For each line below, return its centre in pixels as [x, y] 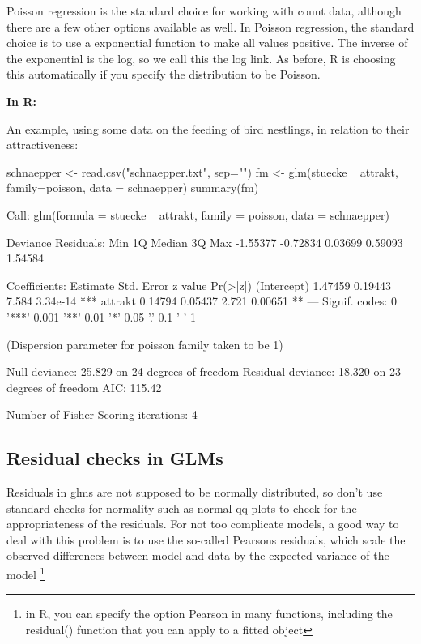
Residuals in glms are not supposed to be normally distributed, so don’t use [195, 492]
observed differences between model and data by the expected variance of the [198, 555]
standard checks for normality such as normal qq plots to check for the [182, 508]
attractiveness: [43, 145]
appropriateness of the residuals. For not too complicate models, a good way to [203, 524]
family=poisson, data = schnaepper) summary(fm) [133, 188]
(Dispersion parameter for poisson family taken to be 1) [145, 344]
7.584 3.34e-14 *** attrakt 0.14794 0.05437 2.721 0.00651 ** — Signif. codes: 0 [202, 301]
